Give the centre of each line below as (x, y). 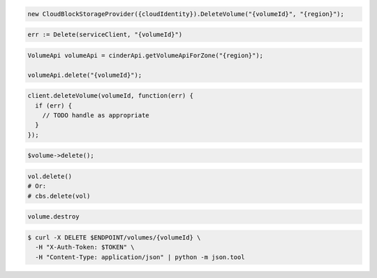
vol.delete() (50, 176)
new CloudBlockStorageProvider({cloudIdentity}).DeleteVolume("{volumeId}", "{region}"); (186, 14)
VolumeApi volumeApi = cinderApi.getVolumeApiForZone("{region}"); (146, 55)
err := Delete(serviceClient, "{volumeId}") (105, 35)
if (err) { (54, 105)
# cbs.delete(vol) (59, 196)
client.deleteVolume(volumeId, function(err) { (110, 96)
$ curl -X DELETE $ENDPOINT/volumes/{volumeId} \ (114, 237)
